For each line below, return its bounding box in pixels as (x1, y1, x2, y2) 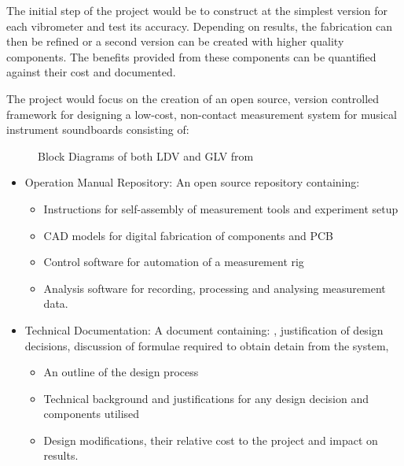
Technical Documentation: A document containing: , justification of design (24, 321, 384, 338)
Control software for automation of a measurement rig (43, 253, 304, 270)
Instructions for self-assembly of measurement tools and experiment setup (43, 200, 398, 216)
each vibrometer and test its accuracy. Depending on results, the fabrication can (6, 17, 393, 34)
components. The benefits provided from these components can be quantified (6, 48, 376, 65)
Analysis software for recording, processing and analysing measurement (43, 279, 386, 296)
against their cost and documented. (6, 64, 176, 80)
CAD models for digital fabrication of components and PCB (43, 227, 333, 243)
